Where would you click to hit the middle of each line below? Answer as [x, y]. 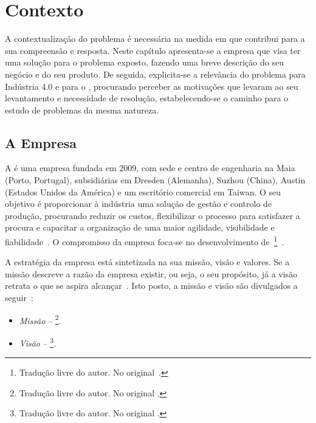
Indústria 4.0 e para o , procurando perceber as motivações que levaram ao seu [152, 86]
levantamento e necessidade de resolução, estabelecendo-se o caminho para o [147, 98]
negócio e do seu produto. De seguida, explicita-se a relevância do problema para [155, 74]
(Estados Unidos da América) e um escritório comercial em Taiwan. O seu [143, 191]
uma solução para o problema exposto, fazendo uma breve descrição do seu [144, 62]
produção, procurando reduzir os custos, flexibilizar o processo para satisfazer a [153, 215]
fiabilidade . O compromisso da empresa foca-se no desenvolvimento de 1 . [145, 241]
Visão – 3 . [38, 342]
